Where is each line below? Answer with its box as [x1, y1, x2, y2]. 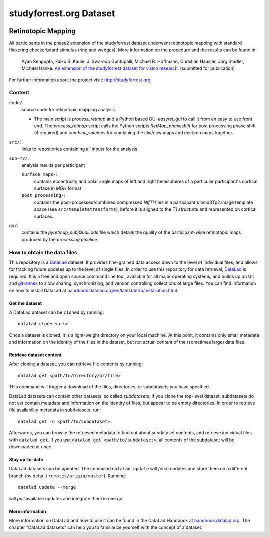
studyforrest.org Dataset [9, 8, 115, 19]
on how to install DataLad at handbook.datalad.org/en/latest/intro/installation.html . [9, 287, 179, 293]
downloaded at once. [9, 443, 53, 450]
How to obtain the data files [9, 249, 77, 256]
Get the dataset [9, 300, 42, 306]
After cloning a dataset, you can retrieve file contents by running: [9, 361, 143, 367]
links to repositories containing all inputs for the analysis [21, 146, 137, 152]
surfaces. [34, 213, 54, 219]
